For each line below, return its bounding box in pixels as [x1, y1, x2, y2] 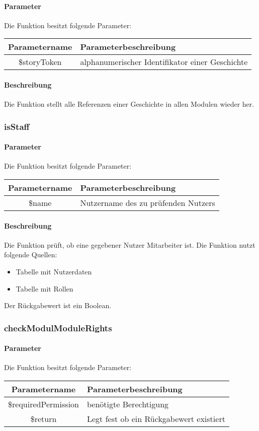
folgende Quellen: [4, 249, 57, 260]
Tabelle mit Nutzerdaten [16, 266, 92, 276]
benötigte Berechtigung [87, 398, 169, 410]
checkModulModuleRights [4, 321, 112, 334]
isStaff [4, 120, 30, 132]
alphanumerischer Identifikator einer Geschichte [80, 56, 248, 68]
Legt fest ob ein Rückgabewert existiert [87, 413, 225, 425]
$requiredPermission [8, 398, 79, 410]
